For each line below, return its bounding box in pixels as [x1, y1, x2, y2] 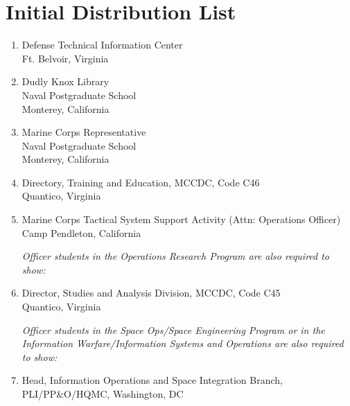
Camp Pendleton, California [21, 225, 141, 240]
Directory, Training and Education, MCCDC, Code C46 [21, 175, 260, 189]
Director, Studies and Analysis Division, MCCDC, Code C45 [21, 285, 281, 300]
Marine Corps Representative [21, 125, 146, 139]
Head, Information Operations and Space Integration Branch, [21, 373, 283, 387]
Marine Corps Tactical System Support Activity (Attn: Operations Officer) [21, 212, 341, 227]
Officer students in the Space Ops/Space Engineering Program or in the [21, 322, 325, 337]
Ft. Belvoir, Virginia [21, 51, 109, 65]
